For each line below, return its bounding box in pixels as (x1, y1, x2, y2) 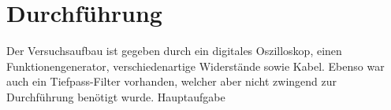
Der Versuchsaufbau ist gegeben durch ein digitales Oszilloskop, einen (6, 42, 342, 59)
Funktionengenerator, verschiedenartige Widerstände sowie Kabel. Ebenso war (6, 57, 385, 74)
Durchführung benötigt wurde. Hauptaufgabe (6, 88, 225, 104)
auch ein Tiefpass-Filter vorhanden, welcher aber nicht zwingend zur (6, 73, 337, 90)
